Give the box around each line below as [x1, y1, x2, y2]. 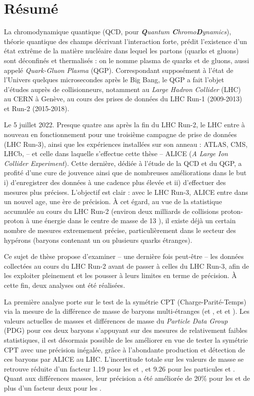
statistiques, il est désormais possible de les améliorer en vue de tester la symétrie [4, 334, 248, 345]
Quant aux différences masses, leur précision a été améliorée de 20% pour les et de [4, 373, 250, 383]
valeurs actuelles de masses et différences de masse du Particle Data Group [4, 315, 228, 326]
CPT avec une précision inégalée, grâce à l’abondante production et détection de [4, 344, 245, 354]
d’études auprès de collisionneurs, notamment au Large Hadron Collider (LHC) [4, 84, 241, 94]
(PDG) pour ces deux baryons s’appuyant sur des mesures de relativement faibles [4, 325, 248, 335]
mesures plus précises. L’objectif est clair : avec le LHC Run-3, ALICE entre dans [4, 186, 248, 197]
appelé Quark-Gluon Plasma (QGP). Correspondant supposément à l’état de [4, 65, 233, 75]
